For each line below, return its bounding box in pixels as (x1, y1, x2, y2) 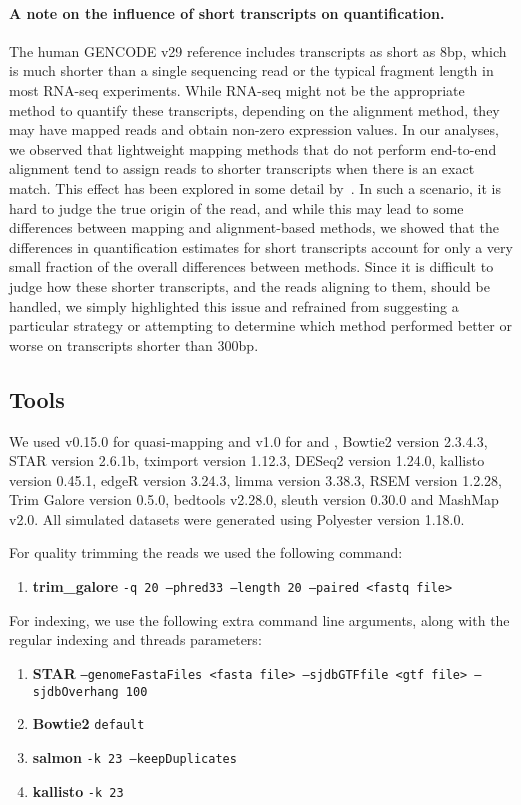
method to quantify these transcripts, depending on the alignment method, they (9, 99, 500, 120)
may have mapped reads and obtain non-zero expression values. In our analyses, (9, 119, 499, 140)
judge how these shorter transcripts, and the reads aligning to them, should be (9, 275, 490, 296)
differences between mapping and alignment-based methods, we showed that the (9, 217, 499, 238)
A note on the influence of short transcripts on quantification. (9, 2, 445, 23)
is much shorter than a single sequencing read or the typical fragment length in (9, 60, 494, 81)
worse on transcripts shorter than (9, 334, 213, 355)
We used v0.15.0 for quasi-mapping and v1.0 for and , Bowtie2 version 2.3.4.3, (9, 430, 488, 451)
